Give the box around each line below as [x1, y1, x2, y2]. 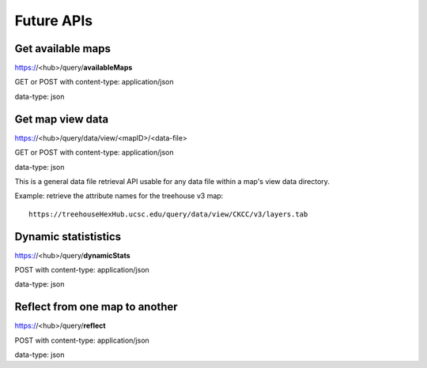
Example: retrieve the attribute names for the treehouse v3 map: [14, 191, 224, 201]
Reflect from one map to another [14, 300, 178, 314]
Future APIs [14, 12, 93, 29]
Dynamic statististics [14, 230, 122, 243]
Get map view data [14, 112, 109, 126]
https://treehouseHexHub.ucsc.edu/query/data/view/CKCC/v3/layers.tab [28, 209, 308, 219]
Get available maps [14, 42, 111, 55]
